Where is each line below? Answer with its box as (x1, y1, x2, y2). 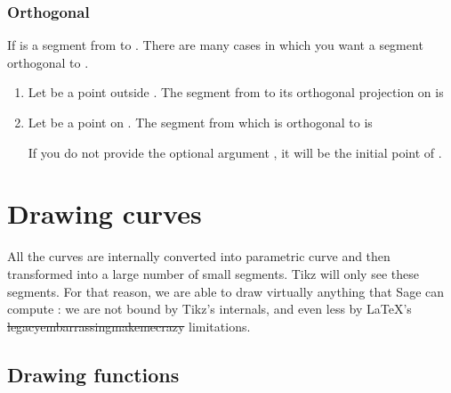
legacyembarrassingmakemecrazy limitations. (7, 316, 251, 335)
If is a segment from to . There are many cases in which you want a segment (7, 36, 423, 54)
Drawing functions (7, 360, 180, 388)
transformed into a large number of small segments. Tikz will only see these (7, 264, 419, 282)
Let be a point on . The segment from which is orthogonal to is (28, 113, 373, 131)
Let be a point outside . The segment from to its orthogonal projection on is (28, 83, 444, 102)
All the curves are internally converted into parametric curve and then (7, 247, 391, 266)
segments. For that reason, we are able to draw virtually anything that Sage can (7, 282, 445, 300)
